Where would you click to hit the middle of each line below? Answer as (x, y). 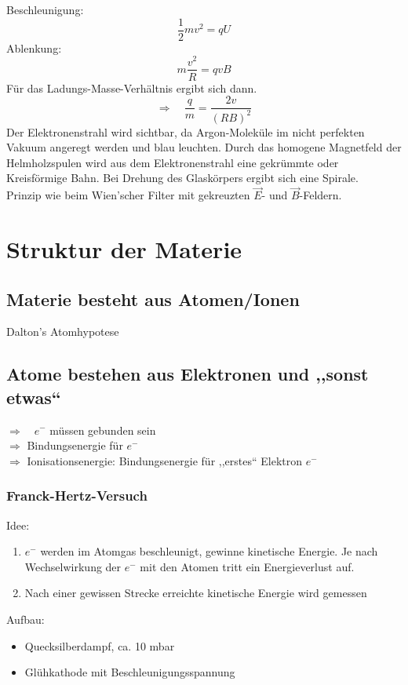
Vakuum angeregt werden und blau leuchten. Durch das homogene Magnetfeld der (204, 147)
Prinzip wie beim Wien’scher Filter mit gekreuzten (128, 195)
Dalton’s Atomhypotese (63, 332)
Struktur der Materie (124, 248)
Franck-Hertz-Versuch (77, 496)
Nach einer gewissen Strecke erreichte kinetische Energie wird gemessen (196, 593)
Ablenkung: (34, 47)
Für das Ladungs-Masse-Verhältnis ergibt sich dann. (132, 87)
